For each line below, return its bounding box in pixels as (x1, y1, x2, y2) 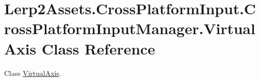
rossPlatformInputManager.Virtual (4, 18, 255, 39)
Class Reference (41, 38, 156, 59)
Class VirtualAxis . (4, 67, 61, 78)
